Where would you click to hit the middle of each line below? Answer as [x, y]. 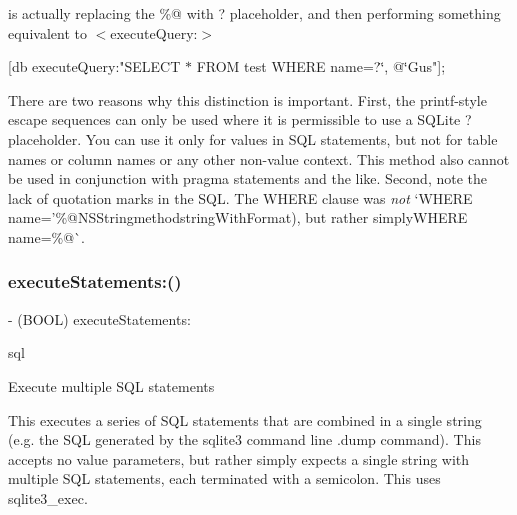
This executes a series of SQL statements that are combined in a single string [245, 419]
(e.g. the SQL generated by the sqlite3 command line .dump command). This [244, 439]
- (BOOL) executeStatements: [99, 318]
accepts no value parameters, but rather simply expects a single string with [239, 458]
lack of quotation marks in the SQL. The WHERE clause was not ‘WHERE [240, 197]
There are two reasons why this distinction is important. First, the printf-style [247, 99]
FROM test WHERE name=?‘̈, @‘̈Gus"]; [321, 66]
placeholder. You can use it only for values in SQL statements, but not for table [253, 138]
